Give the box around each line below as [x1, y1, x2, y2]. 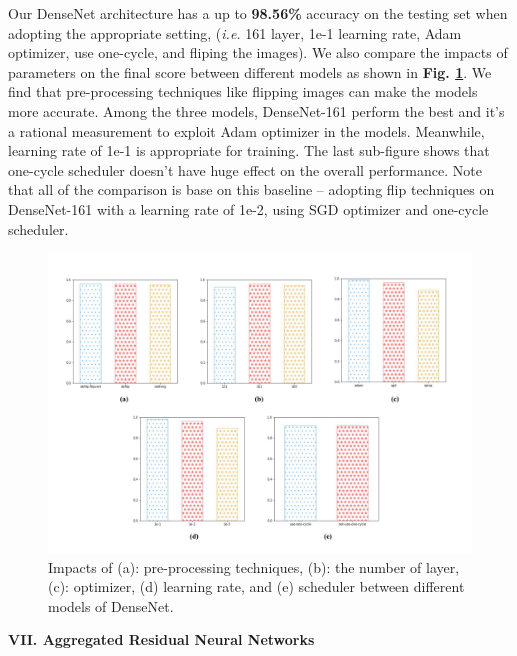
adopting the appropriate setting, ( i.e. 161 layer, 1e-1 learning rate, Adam [8, 22, 462, 43]
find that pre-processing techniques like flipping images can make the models [8, 81, 478, 102]
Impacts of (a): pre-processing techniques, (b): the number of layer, [48, 556, 460, 577]
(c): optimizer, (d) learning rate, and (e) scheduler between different [48, 576, 465, 597]
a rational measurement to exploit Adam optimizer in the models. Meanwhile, [8, 120, 485, 141]
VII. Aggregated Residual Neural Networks [8, 629, 315, 650]
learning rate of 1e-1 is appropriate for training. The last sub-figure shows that [8, 140, 490, 161]
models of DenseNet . [48, 595, 174, 616]
